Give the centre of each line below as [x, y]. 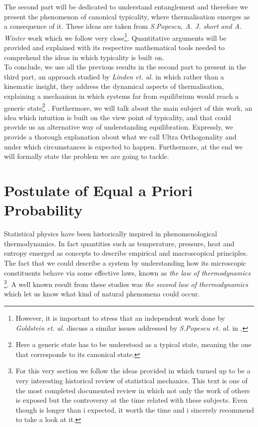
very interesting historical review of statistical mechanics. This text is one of [131, 380]
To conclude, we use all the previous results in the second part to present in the [125, 67]
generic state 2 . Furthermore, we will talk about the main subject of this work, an [128, 107]
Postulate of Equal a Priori [98, 190]
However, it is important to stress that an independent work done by [120, 318]
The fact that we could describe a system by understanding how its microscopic [125, 262]
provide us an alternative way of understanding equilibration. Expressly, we [119, 127]
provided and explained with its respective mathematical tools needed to [114, 47]
